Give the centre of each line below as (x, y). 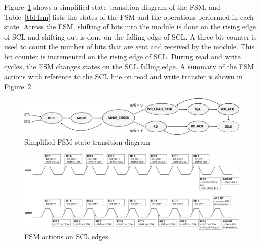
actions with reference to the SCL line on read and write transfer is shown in (123, 76)
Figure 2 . (19, 86)
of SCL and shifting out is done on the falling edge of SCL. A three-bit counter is (130, 36)
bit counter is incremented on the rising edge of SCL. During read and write (122, 56)
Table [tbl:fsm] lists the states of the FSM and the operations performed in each (129, 16)
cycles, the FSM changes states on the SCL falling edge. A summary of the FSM (129, 66)
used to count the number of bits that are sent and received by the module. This (129, 46)
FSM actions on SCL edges (66, 237)
